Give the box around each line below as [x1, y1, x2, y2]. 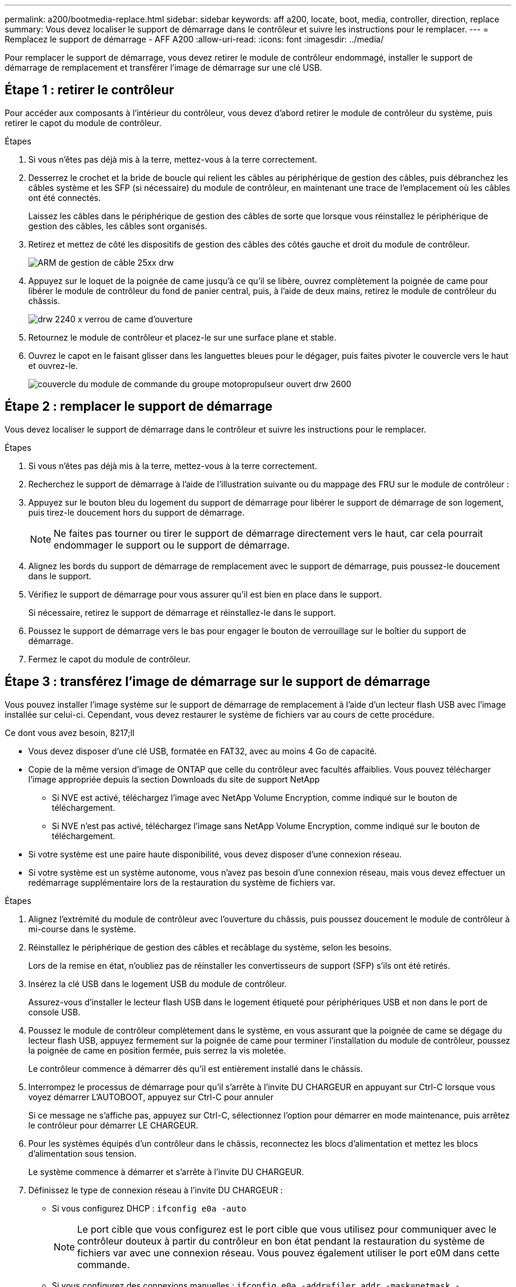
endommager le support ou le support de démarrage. [54, 539, 290, 551]
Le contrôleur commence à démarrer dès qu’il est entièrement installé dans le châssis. [28, 1063, 363, 1074]
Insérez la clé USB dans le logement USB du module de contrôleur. [28, 978, 287, 989]
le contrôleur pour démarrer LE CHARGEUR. [28, 1120, 199, 1130]
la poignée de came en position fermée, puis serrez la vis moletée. [28, 1045, 286, 1055]
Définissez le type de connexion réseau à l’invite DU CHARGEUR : [28, 1184, 283, 1195]
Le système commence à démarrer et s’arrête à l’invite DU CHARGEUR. [28, 1166, 304, 1177]
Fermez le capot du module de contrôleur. [28, 654, 191, 664]
